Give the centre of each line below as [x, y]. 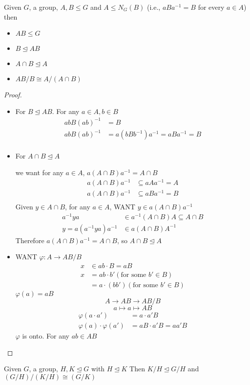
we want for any [39, 172]
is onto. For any [46, 335]
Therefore [30, 240]
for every [211, 7]
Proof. [13, 95]
